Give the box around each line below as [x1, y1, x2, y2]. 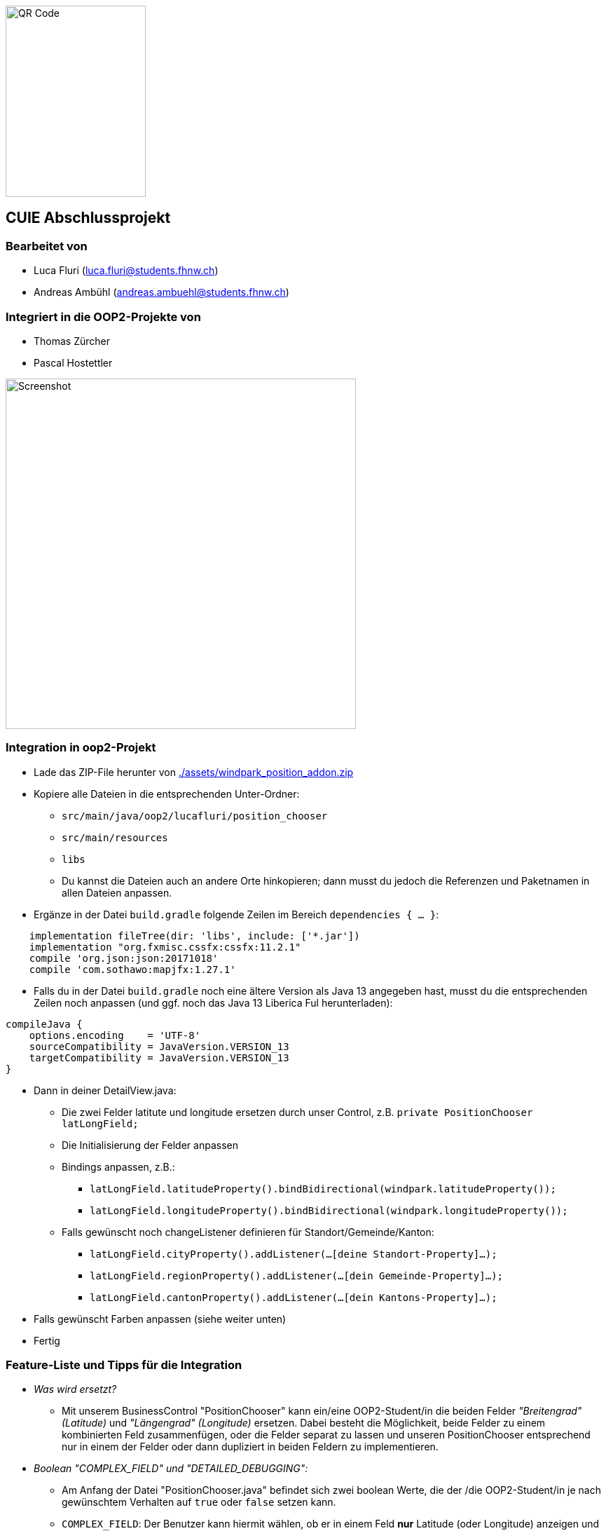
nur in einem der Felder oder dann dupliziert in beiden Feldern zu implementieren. [62, 1441, 439, 1453]
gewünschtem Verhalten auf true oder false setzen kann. [62, 1496, 336, 1509]
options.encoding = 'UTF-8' [29, 1029, 201, 1041]
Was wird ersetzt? [34, 1383, 117, 1396]
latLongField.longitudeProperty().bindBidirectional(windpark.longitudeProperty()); [90, 1204, 568, 1216]
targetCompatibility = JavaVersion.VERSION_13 [29, 1052, 289, 1063]
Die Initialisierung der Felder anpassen [62, 1138, 238, 1151]
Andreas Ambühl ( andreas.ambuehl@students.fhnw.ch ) [34, 286, 289, 299]
